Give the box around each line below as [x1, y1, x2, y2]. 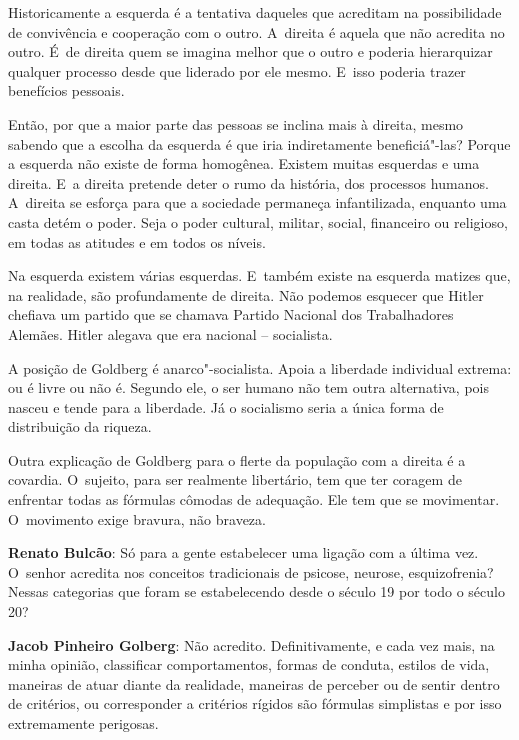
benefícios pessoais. [8, 80, 125, 101]
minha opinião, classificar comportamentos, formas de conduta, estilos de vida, [8, 654, 490, 675]
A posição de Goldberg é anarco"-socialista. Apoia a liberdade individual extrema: [8, 357, 512, 378]
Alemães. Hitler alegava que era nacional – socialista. [8, 323, 333, 344]
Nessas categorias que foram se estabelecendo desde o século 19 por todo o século [8, 581, 505, 602]
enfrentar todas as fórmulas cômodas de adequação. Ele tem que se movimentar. [8, 489, 500, 510]
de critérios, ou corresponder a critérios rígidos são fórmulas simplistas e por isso [8, 693, 502, 714]
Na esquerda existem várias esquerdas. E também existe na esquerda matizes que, [8, 265, 511, 286]
